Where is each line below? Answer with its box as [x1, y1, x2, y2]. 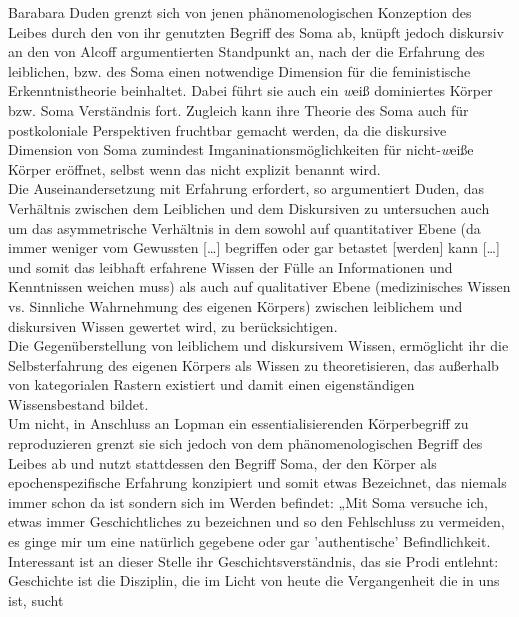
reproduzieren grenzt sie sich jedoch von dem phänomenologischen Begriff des [8, 433, 483, 454]
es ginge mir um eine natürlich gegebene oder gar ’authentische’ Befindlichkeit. [8, 531, 491, 552]
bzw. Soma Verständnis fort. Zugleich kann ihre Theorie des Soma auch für [8, 99, 469, 120]
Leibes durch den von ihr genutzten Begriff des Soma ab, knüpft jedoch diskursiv [8, 21, 504, 42]
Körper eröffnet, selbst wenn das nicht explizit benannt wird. [8, 158, 381, 179]
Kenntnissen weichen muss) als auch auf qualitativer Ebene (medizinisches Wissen [8, 276, 511, 297]
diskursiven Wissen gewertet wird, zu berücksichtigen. [8, 315, 338, 336]
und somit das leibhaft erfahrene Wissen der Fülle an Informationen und [8, 256, 453, 277]
